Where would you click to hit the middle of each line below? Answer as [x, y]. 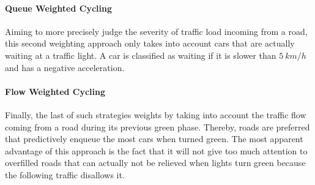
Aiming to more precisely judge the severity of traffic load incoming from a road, [156, 31]
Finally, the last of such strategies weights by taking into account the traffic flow [156, 114]
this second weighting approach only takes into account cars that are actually [150, 43]
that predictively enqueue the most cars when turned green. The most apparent [154, 139]
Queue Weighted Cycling [58, 8]
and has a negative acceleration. [65, 67]
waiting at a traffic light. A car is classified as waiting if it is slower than [141, 55]
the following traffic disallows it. [65, 174]
